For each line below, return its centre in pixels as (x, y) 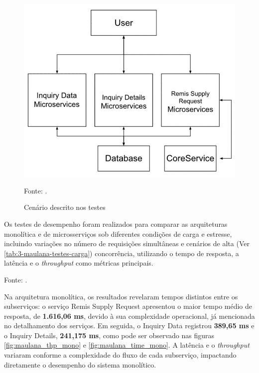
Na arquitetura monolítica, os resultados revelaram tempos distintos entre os (121, 296)
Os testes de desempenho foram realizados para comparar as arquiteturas (116, 224)
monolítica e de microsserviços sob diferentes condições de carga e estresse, (118, 233)
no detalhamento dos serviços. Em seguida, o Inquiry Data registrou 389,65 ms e (129, 326)
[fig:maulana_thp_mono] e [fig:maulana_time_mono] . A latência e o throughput (127, 345)
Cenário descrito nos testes (65, 207)
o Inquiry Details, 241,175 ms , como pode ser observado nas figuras (109, 335)
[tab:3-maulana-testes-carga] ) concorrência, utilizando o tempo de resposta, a (122, 253)
